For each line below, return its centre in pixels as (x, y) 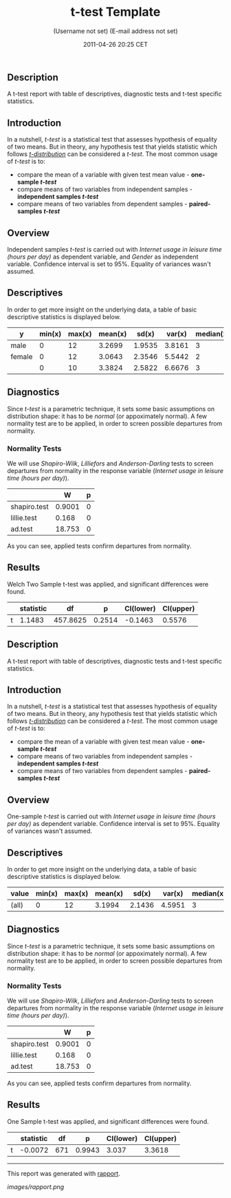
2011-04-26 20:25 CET (115, 44)
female (22, 356)
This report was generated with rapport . (64, 1173)
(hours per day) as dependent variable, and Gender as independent (103, 257)
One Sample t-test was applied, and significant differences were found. (108, 1121)
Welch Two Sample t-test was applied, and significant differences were (108, 584)
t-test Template (115, 12)
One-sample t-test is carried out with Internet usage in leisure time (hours (111, 816)
